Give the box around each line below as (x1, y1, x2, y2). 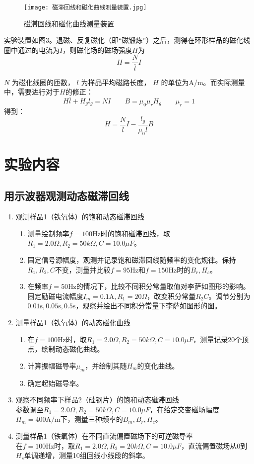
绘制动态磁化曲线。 (41, 344, 104, 354)
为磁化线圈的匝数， (11, 77, 74, 87)
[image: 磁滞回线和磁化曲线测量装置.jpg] (24, 4, 147, 11)
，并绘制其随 (85, 360, 127, 371)
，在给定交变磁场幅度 (150, 404, 220, 414)
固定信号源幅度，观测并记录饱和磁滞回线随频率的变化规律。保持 (27, 255, 236, 265)
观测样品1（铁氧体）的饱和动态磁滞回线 (15, 211, 144, 222)
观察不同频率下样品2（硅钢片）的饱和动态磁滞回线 (15, 394, 179, 405)
